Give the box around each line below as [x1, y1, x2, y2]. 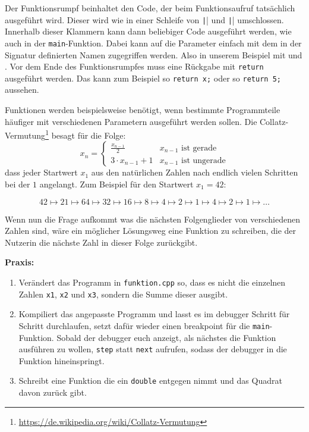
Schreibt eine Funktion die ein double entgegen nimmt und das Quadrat [18, 374, 282, 387]
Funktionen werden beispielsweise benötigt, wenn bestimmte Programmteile [5, 104, 280, 115]
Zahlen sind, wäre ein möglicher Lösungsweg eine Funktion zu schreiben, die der [5, 224, 297, 237]
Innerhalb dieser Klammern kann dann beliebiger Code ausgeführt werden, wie [5, 25, 292, 37]
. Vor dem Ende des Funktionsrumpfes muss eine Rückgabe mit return [5, 60, 264, 73]
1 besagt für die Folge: [45, 127, 126, 141]
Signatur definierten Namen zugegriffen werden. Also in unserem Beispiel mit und [5, 48, 302, 61]
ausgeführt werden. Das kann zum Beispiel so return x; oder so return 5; [5, 71, 281, 84]
